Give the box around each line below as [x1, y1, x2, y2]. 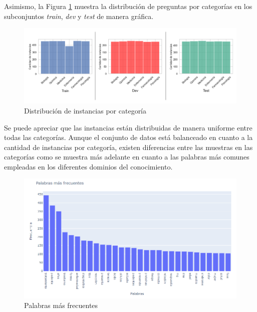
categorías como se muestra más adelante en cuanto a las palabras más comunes [4, 151, 249, 162]
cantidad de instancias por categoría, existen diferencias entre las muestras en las [4, 141, 253, 152]
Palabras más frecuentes [24, 300, 98, 310]
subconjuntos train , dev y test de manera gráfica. [4, 10, 154, 21]
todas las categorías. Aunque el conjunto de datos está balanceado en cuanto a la [4, 132, 253, 142]
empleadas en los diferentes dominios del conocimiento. [4, 161, 173, 171]
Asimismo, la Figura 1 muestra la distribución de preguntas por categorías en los [4, 1, 252, 11]
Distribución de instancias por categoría [24, 105, 147, 115]
